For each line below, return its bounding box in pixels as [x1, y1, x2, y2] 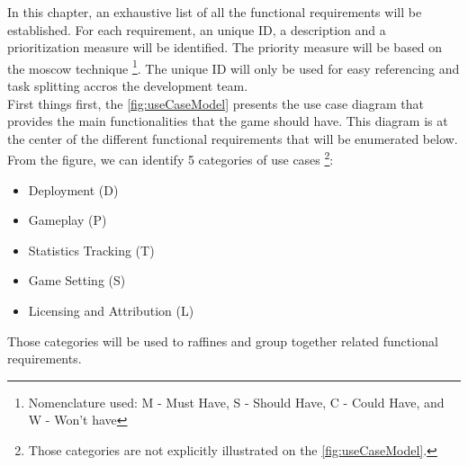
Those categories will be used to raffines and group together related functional [7, 331, 438, 350]
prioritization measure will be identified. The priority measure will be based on [7, 38, 443, 57]
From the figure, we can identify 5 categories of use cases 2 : [7, 148, 334, 169]
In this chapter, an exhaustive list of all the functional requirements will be [7, 3, 422, 21]
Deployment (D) [28, 180, 119, 199]
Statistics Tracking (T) [28, 240, 155, 259]
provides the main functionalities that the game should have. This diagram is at [7, 112, 448, 130]
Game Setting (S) [28, 271, 126, 290]
